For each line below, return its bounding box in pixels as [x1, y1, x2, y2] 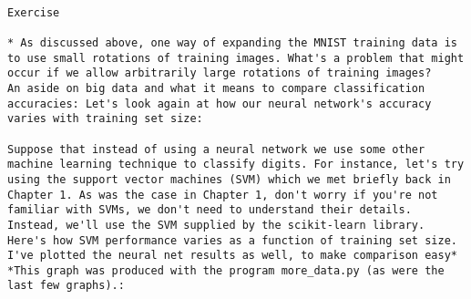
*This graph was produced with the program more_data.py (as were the [7, 263, 445, 277]
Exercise [7, 5, 60, 19]
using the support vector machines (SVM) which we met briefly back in [7, 172, 451, 186]
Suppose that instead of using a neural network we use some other [7, 142, 425, 156]
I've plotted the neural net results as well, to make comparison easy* [7, 249, 457, 263]
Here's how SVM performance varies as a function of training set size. [7, 233, 457, 247]
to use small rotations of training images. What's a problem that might [7, 51, 465, 65]
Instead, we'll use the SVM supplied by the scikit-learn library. [7, 218, 425, 232]
